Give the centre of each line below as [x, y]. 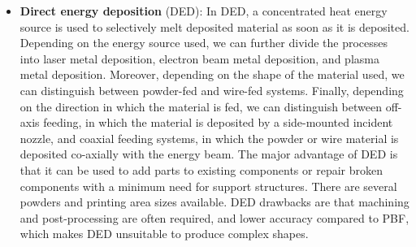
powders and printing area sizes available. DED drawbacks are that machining [214, 202]
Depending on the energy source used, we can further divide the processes [204, 43]
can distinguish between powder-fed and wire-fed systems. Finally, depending [212, 90]
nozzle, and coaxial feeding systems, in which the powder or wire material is [209, 138]
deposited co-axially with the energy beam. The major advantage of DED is [209, 154]
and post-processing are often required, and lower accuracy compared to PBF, [214, 217]
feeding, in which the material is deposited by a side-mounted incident [218, 122]
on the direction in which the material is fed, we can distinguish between [201, 106]
